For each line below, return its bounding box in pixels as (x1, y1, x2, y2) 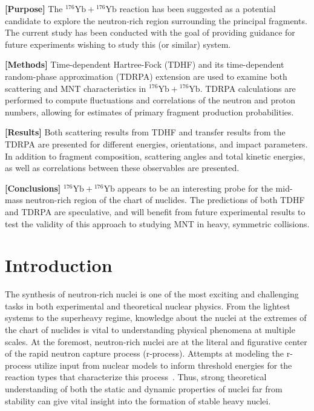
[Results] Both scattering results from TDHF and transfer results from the (5, 126, 286, 138)
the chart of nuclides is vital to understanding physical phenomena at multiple (5, 323, 295, 335)
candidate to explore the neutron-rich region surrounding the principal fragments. (5, 14, 307, 27)
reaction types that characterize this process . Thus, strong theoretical (5, 371, 267, 383)
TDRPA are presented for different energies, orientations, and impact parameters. (5, 137, 308, 150)
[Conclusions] (5, 181, 61, 194)
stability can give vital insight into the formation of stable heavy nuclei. (5, 394, 271, 407)
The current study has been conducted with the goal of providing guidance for (5, 26, 295, 39)
